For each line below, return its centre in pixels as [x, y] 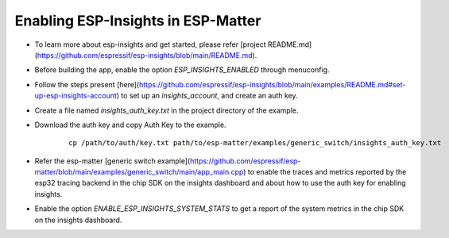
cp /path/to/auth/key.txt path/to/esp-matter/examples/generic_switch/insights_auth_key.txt [255, 143]
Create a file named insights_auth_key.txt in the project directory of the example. [166, 110]
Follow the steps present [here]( [87, 84]
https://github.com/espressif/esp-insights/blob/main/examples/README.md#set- [273, 84]
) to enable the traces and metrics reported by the [325, 172]
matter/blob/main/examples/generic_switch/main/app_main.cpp [139, 172]
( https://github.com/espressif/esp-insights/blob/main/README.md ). [146, 55]
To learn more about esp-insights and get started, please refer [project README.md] [173, 44]
